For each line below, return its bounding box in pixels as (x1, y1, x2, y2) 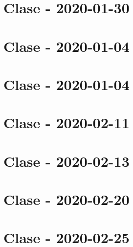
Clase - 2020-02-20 (3, 189, 130, 209)
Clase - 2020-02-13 (3, 151, 130, 171)
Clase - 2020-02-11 (3, 112, 130, 133)
